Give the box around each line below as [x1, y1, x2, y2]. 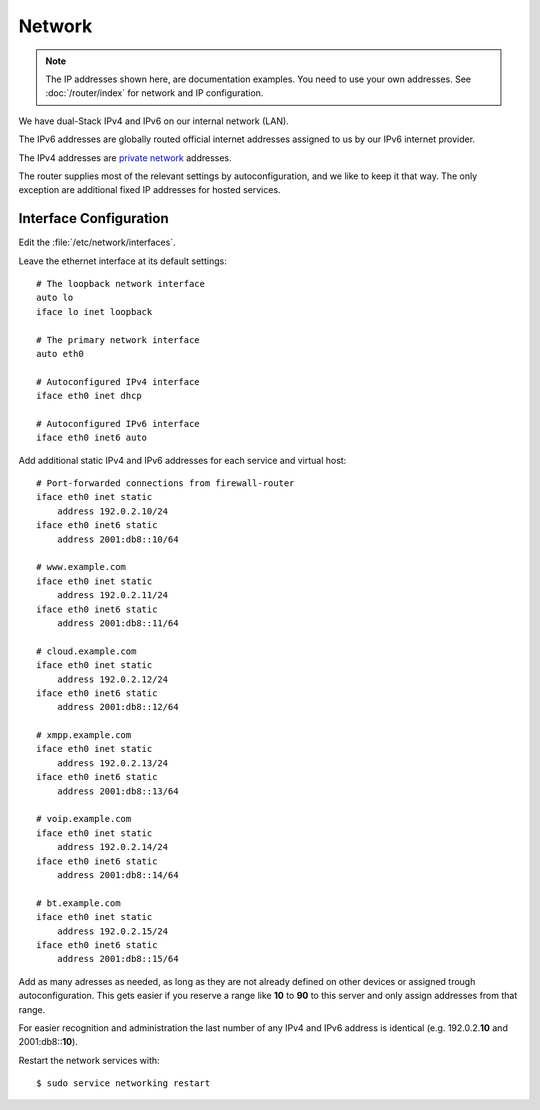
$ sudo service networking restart [36, 1078, 211, 1089]
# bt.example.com [36, 897, 121, 909]
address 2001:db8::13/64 [56, 785, 179, 797]
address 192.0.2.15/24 [56, 925, 169, 937]
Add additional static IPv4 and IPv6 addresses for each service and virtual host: [18, 454, 347, 466]
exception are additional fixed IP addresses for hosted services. [18, 184, 281, 196]
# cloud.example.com [36, 645, 137, 657]
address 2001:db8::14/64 [56, 869, 179, 880]
